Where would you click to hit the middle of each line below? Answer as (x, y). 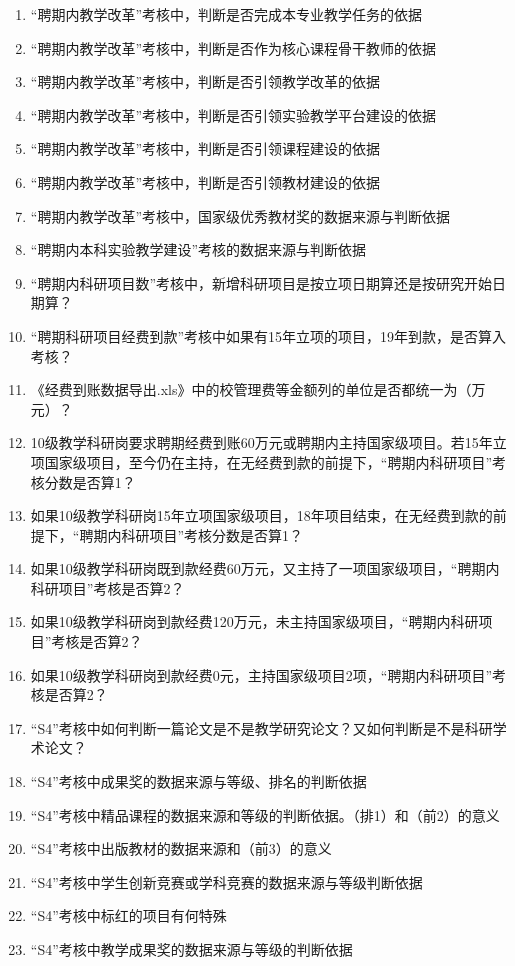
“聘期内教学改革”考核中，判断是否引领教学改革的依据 (205, 81)
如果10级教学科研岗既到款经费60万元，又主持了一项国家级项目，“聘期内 (265, 568)
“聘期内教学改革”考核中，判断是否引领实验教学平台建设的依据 (233, 114)
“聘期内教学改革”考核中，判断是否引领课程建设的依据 (205, 148)
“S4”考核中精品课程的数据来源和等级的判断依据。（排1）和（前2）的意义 (265, 814)
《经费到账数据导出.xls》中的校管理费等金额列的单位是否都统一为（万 (258, 389)
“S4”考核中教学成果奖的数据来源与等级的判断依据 (191, 949)
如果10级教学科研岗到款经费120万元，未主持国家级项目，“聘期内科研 (254, 621)
